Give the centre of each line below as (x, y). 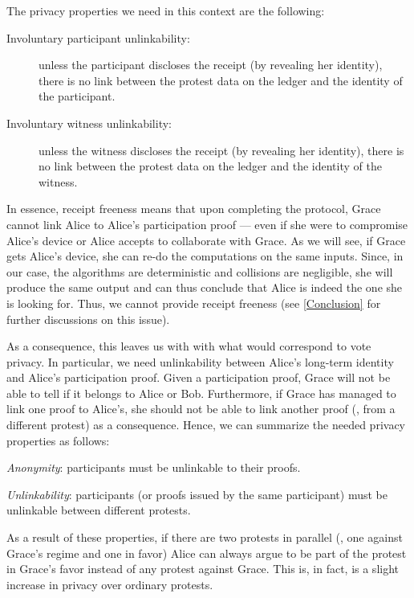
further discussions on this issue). (88, 319)
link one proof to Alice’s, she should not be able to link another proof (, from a (201, 409)
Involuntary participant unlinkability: (98, 37)
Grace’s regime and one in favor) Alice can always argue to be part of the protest (207, 553)
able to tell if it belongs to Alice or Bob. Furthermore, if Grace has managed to (201, 393)
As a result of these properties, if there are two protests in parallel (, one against (205, 537)
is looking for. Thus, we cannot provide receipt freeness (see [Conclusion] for (194, 303)
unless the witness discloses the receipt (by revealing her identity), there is (221, 150)
